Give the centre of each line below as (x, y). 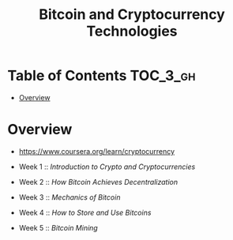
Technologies (132, 31)
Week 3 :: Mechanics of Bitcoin (70, 197)
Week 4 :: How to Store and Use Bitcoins (85, 212)
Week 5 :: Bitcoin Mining (58, 227)
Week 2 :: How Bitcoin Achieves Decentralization (98, 182)
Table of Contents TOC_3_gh (101, 76)
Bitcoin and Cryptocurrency (132, 15)
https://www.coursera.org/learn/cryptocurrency (97, 151)
